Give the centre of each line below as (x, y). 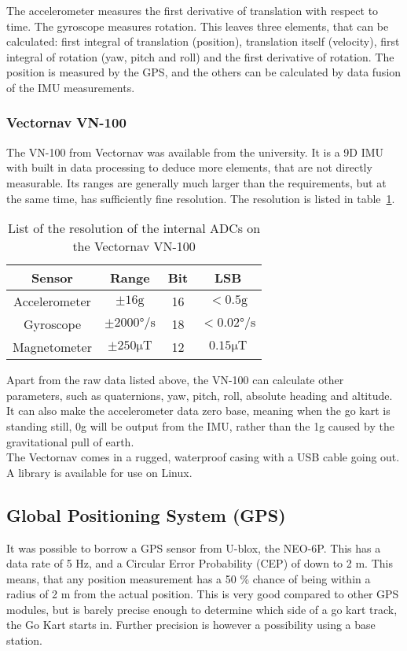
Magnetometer (52, 347)
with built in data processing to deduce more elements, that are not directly (189, 167)
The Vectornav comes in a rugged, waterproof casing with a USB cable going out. (203, 457)
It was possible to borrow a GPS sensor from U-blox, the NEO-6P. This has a (194, 547)
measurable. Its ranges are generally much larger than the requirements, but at (196, 182)
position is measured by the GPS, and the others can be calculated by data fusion (204, 72)
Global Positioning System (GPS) (146, 514)
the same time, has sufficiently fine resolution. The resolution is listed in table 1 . (201, 198)
